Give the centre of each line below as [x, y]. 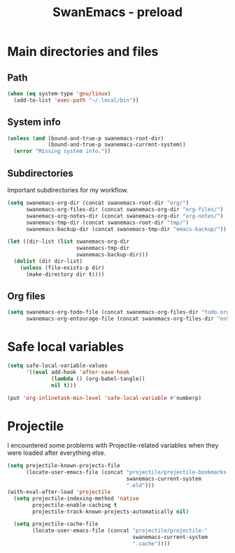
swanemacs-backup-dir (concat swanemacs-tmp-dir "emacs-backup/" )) [126, 229]
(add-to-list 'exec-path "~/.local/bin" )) [76, 100]
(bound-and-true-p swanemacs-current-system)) [117, 145]
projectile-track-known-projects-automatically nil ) [111, 512]
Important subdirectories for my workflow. [68, 190]
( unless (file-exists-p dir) [62, 267]
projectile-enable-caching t [75, 505]
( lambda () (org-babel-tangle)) [98, 379]
